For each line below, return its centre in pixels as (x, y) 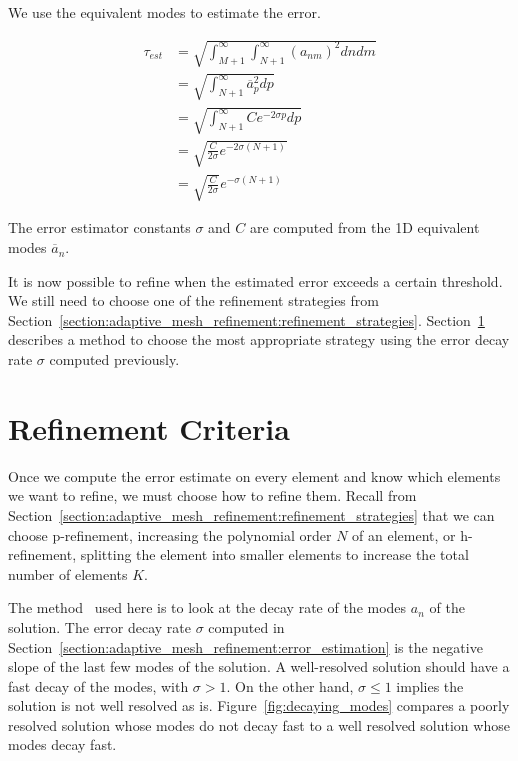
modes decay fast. (62, 744)
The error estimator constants (99, 227)
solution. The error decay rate (100, 626)
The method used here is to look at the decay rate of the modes (207, 607)
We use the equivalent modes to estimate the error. (164, 12)
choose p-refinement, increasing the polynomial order (170, 534)
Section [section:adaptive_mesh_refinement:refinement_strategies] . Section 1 (246, 319)
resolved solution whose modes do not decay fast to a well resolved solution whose (259, 724)
